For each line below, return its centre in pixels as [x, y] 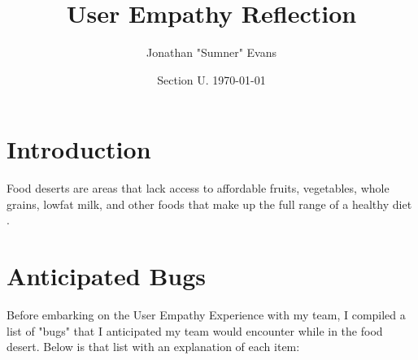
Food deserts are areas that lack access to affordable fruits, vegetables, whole [198, 188]
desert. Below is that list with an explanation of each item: [153, 347]
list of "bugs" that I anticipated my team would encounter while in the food [195, 330]
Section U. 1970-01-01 [211, 79]
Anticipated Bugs [107, 276]
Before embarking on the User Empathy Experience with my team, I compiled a [206, 315]
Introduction [79, 149]
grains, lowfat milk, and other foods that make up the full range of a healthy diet [209, 204]
